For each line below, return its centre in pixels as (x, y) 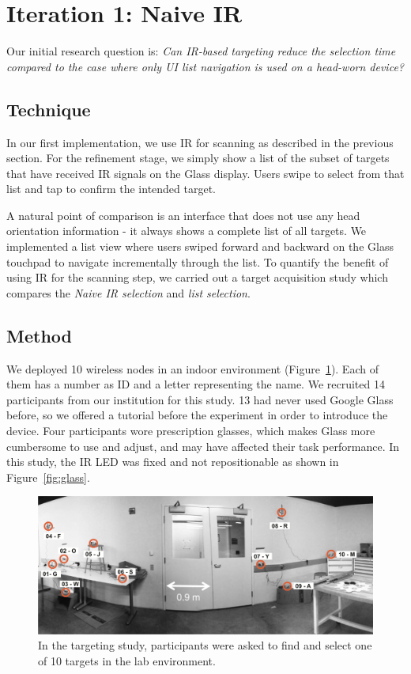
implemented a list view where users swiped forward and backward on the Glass (200, 246)
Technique (49, 109)
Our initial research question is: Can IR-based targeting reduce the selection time (201, 51)
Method (39, 335)
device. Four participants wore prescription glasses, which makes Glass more (191, 431)
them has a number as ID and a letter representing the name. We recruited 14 (196, 384)
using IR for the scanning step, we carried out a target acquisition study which (197, 277)
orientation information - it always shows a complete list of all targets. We (187, 231)
